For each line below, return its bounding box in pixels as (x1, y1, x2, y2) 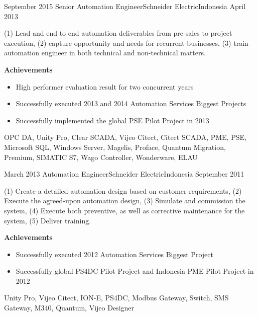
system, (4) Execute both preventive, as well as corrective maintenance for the (4, 205, 245, 215)
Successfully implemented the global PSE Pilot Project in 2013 (16, 115, 209, 125)
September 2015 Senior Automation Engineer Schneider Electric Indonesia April (4, 1, 246, 11)
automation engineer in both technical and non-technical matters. (4, 47, 206, 58)
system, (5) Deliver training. (4, 215, 91, 225)
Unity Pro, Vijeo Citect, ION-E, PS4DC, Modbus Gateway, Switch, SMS (4, 292, 229, 303)
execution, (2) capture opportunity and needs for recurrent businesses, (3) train (4, 37, 248, 48)
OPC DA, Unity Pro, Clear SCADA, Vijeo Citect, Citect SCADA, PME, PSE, (4, 132, 246, 142)
